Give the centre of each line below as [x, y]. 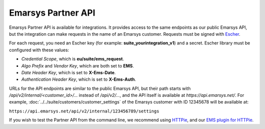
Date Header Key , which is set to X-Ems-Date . [69, 72]
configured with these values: [39, 50]
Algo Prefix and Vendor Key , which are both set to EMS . [78, 65]
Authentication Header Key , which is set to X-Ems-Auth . [79, 79]
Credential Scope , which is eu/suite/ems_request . [73, 59]
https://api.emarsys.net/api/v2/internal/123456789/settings [84, 111]
